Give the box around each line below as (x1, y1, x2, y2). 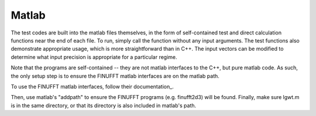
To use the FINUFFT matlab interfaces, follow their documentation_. (11, 83, 174, 90)
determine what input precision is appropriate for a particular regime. (11, 53, 178, 61)
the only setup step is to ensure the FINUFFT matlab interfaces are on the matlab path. (11, 72, 219, 79)
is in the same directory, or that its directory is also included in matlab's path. (11, 102, 197, 109)
